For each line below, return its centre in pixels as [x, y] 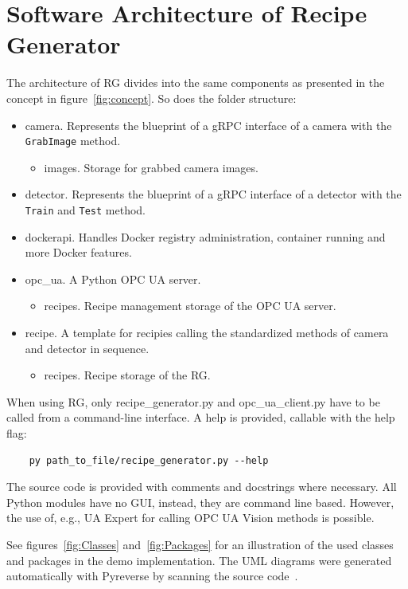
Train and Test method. [85, 209]
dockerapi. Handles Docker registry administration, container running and [205, 236]
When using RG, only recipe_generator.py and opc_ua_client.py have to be [193, 401]
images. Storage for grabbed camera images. [151, 167]
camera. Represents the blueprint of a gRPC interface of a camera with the [208, 125]
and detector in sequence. [87, 348]
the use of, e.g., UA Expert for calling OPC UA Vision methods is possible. [190, 518]
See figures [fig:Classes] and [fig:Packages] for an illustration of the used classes [200, 544]
